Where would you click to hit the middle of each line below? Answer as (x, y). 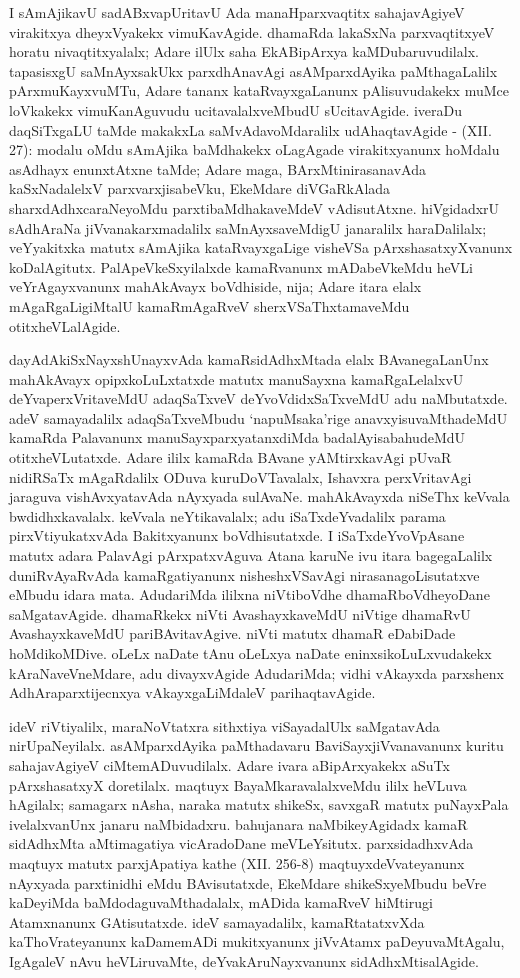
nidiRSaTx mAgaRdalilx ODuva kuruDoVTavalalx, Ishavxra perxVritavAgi (240, 476)
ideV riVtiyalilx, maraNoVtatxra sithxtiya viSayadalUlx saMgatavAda (224, 725)
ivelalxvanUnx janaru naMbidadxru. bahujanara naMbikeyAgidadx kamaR (238, 823)
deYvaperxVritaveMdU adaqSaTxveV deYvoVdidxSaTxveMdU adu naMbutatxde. (258, 398)
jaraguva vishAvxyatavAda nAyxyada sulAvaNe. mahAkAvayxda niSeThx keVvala (259, 496)
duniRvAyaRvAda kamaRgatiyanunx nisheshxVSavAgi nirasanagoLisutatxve (244, 574)
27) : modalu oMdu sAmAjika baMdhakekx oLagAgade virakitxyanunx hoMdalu (254, 149)
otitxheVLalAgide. (65, 325)
